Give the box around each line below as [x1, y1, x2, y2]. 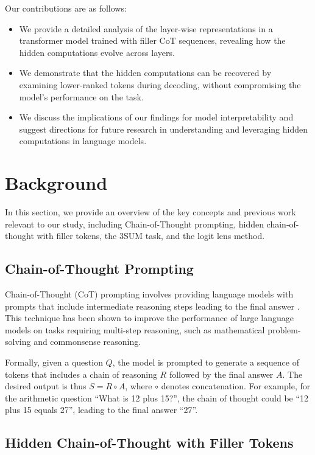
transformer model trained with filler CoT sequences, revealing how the [19, 34, 286, 47]
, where [125, 380, 152, 392]
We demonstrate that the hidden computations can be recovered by [19, 66, 272, 79]
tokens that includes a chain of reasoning [5, 367, 157, 380]
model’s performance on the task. [19, 90, 144, 103]
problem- [267, 323, 301, 336]
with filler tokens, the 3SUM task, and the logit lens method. [37, 229, 265, 242]
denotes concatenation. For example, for [161, 380, 311, 392]
